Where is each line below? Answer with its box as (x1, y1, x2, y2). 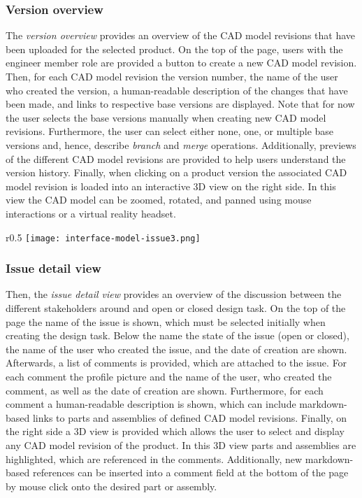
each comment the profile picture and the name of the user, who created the (6, 369, 332, 383)
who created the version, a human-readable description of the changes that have (6, 83, 348, 97)
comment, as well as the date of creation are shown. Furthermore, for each (6, 383, 324, 397)
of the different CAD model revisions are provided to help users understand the (6, 151, 346, 166)
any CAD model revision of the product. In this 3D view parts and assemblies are (6, 437, 356, 452)
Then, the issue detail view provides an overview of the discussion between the (6, 287, 342, 301)
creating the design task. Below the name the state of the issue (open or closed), (6, 328, 349, 343)
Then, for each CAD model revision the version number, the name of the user (6, 69, 338, 83)
